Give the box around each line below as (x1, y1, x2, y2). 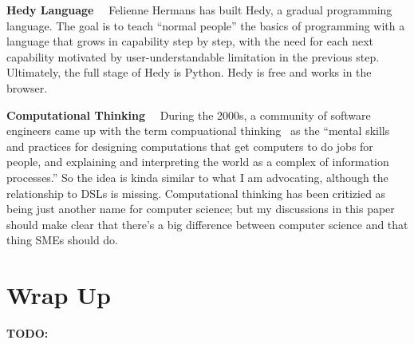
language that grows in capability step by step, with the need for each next (6, 33, 373, 49)
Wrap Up (6, 279, 111, 311)
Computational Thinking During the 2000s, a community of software (6, 106, 371, 123)
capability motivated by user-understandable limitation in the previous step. (6, 48, 380, 65)
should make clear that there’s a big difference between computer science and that (6, 215, 408, 232)
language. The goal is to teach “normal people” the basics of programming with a (6, 17, 405, 34)
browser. (6, 79, 48, 96)
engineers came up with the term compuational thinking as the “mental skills (6, 122, 390, 139)
